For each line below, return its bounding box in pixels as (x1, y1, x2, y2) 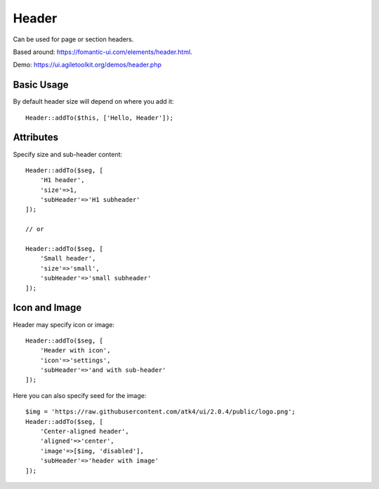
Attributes (13, 132, 59, 144)
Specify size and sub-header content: (13, 150, 123, 158)
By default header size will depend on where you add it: (13, 97, 175, 106)
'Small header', (39, 254, 96, 263)
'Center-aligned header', (39, 427, 130, 436)
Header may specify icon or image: (13, 320, 115, 329)
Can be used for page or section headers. (13, 35, 134, 43)
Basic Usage (13, 79, 69, 91)
